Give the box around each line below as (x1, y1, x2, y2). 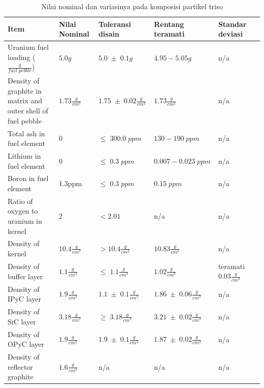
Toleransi (98, 18, 131, 29)
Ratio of (8, 195, 33, 206)
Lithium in (8, 150, 41, 161)
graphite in (8, 85, 42, 96)
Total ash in (8, 128, 45, 138)
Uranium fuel (8, 42, 49, 52)
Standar (218, 18, 247, 29)
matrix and (8, 95, 43, 106)
